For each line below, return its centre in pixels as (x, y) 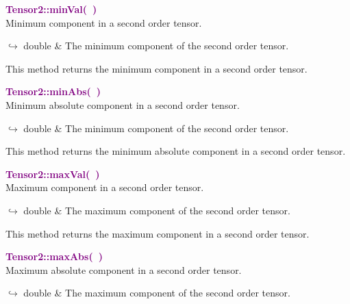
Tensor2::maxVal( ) (53, 174)
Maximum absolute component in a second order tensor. (124, 269)
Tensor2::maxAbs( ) (54, 256)
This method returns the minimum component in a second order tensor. (157, 68)
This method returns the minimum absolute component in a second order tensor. (176, 151)
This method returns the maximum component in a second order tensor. (158, 233)
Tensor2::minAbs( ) (53, 91)
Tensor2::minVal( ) (51, 9)
